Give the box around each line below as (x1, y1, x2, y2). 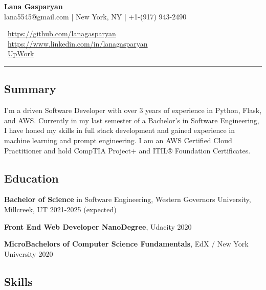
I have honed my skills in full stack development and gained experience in (4, 125, 235, 136)
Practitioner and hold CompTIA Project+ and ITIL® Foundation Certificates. (4, 145, 251, 155)
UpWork (8, 48, 34, 59)
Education (4, 170, 59, 186)
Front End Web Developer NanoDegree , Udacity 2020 (4, 221, 192, 232)
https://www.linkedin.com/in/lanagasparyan (8, 38, 148, 49)
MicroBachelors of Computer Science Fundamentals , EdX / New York (4, 238, 249, 249)
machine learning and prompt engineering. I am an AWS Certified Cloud (4, 135, 232, 145)
